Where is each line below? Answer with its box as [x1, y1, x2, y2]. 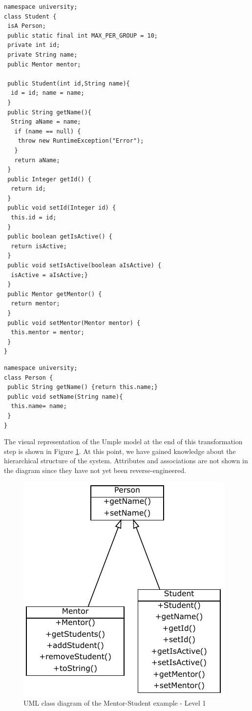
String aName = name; [11, 118, 81, 126]
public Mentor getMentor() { [7, 290, 102, 298]
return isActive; [11, 242, 67, 250]
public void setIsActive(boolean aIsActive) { [7, 262, 162, 269]
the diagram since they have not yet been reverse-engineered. [4, 465, 187, 475]
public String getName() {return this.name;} [7, 384, 158, 391]
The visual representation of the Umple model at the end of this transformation [4, 436, 243, 447]
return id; [11, 185, 46, 193]
